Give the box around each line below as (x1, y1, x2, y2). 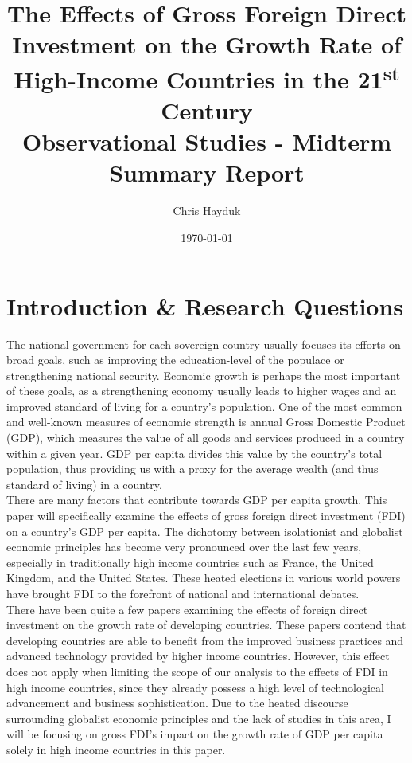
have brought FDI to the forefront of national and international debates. (6, 585, 360, 602)
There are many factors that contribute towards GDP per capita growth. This (6, 491, 387, 508)
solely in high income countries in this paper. (6, 741, 226, 757)
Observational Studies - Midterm (22, 125, 391, 158)
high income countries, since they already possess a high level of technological (6, 679, 384, 695)
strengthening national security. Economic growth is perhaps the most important (6, 366, 401, 383)
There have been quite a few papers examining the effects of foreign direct (6, 601, 368, 617)
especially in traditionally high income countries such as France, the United (6, 554, 374, 570)
